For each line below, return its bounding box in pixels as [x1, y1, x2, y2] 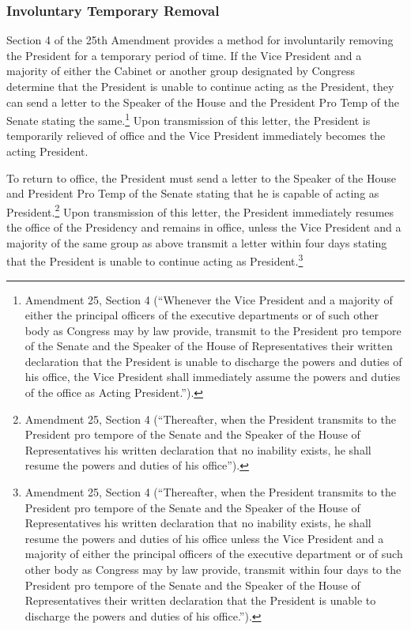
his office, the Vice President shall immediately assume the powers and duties [25, 368, 401, 385]
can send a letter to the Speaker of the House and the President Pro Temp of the [6, 93, 399, 110]
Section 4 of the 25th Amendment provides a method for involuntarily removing [6, 32, 394, 48]
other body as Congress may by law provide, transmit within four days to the [25, 561, 402, 577]
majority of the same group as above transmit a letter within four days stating [6, 234, 387, 251]
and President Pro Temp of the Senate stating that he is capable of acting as [6, 185, 379, 202]
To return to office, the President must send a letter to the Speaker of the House [6, 169, 396, 186]
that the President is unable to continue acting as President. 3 [6, 251, 304, 269]
